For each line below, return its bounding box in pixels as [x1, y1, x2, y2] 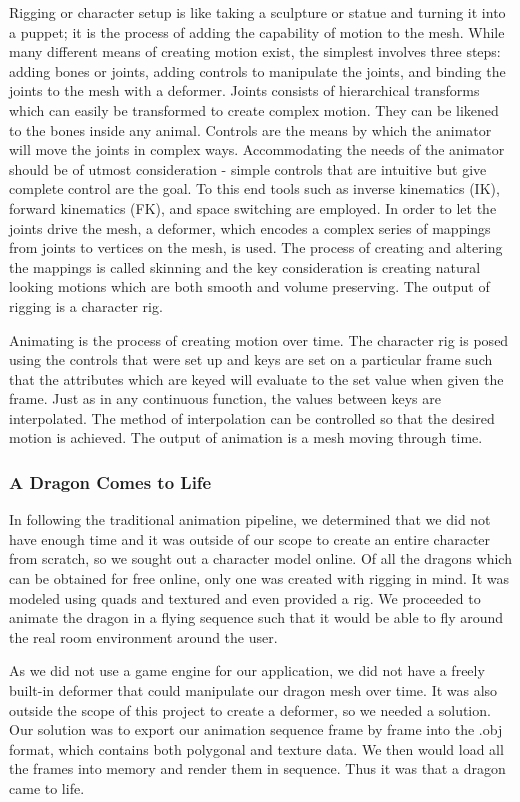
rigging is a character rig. [9, 295, 163, 316]
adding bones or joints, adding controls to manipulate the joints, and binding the [9, 60, 506, 81]
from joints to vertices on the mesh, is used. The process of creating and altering [9, 237, 503, 258]
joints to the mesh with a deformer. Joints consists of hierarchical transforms [9, 80, 480, 101]
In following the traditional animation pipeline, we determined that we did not [9, 509, 491, 530]
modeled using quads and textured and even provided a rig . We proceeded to [9, 587, 481, 608]
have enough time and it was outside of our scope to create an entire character [9, 528, 491, 549]
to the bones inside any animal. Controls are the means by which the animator [9, 119, 492, 140]
